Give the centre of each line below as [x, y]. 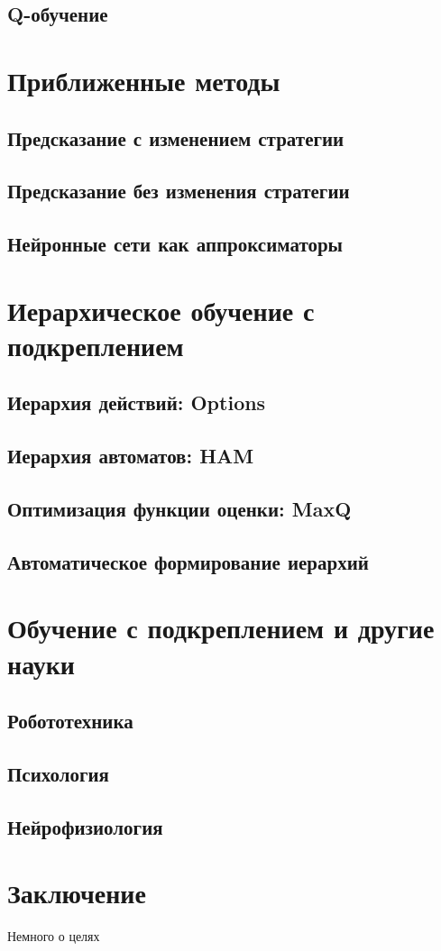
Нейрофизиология [85, 826]
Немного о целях [54, 936]
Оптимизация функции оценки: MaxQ [179, 509]
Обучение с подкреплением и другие [221, 628]
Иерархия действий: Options [137, 402]
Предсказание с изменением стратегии [176, 137]
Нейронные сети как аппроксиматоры [175, 244]
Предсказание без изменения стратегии [179, 191]
